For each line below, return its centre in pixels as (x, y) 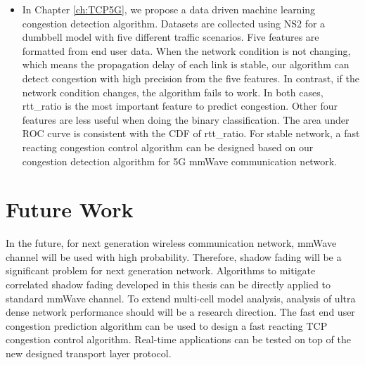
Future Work (70, 209)
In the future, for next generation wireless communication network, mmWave (171, 243)
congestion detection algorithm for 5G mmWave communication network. (179, 161)
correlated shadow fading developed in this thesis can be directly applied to (168, 284)
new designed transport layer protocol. (89, 353)
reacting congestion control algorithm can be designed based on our (168, 147)
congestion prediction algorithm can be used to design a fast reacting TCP (167, 325)
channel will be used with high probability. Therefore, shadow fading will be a (174, 256)
